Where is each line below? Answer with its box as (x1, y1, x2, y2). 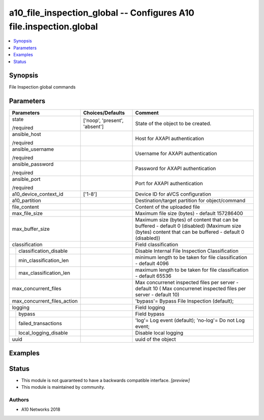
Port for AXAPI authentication (135, 180, 203, 187)
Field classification (135, 241, 178, 248)
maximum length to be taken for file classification (135, 266, 249, 273)
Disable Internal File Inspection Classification (135, 247, 239, 254)
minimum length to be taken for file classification (135, 254, 247, 261)
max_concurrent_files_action (12, 298, 78, 305)
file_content (12, 203, 39, 210)
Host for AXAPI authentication (135, 135, 204, 142)
